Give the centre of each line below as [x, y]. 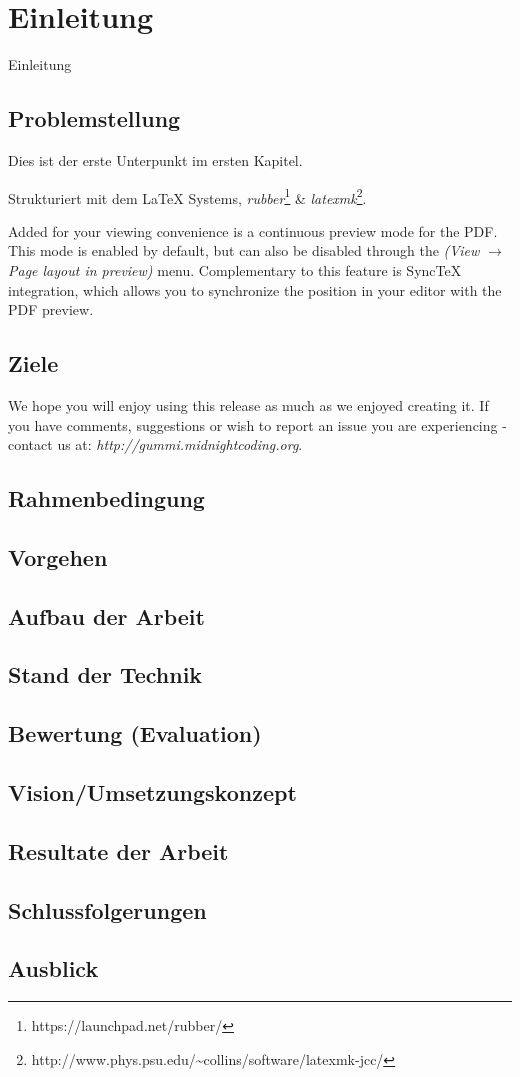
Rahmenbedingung [106, 498]
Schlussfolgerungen [107, 909]
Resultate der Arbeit [118, 850]
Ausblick [53, 968]
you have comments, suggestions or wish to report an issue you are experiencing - [257, 424]
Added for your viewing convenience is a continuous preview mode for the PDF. [253, 230]
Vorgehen [58, 556]
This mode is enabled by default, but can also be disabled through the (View [244, 250]
